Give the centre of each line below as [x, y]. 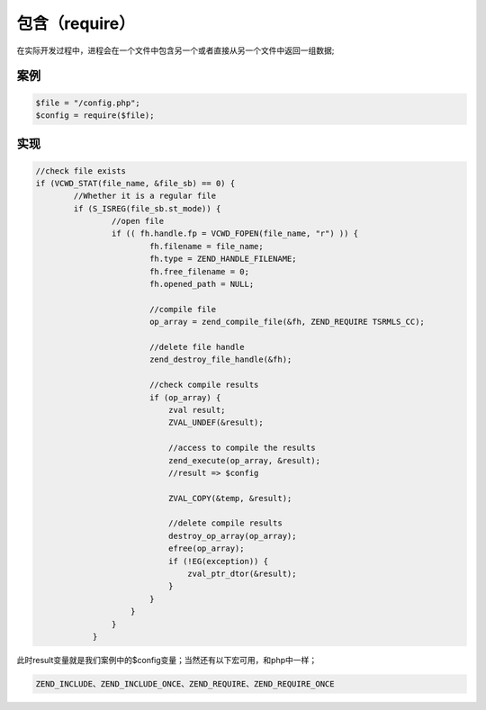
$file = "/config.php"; [88, 103]
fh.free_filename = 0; [199, 271]
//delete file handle [197, 347]
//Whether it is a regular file [144, 196]
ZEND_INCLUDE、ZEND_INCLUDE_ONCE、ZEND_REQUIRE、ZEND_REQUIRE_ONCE [185, 683]
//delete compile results [225, 523]
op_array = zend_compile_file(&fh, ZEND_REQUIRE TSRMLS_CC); [287, 322]
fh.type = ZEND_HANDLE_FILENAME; [223, 259]
